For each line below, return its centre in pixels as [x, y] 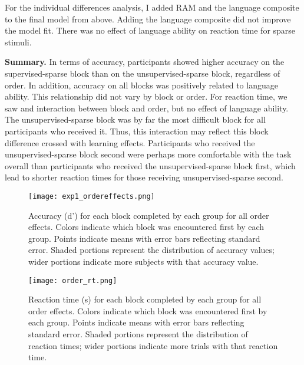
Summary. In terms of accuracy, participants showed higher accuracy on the [145, 62]
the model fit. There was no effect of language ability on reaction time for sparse [150, 30]
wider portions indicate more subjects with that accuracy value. [143, 261]
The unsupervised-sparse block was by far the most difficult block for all [135, 119]
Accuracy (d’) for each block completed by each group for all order [149, 215]
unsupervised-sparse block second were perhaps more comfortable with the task [148, 154]
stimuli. [18, 42]
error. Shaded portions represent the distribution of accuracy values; [151, 250]
